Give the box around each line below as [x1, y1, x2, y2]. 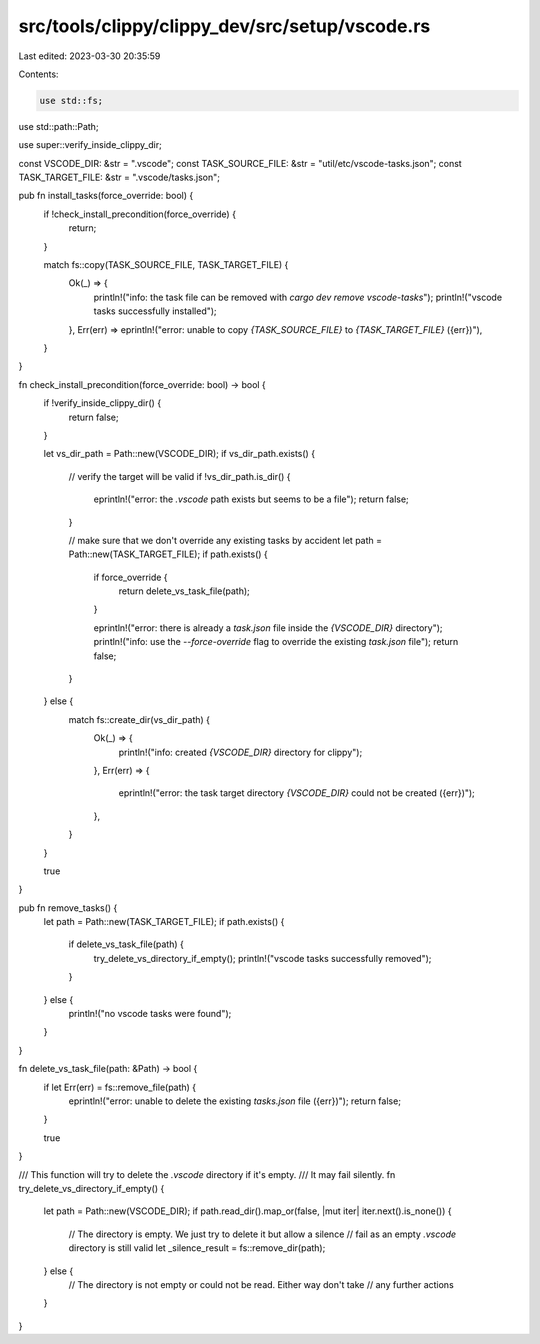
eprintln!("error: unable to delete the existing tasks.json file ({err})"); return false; [68, 1095, 402, 1107]
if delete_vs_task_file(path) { [68, 938, 184, 950]
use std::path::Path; [18, 120, 99, 132]
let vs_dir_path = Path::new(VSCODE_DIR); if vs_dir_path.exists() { [43, 448, 315, 460]
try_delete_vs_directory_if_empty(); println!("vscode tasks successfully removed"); [93, 952, 432, 964]
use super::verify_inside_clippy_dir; [18, 139, 162, 151]
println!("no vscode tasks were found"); [68, 1008, 232, 1020]
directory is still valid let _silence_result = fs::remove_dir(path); [68, 1242, 326, 1254]
